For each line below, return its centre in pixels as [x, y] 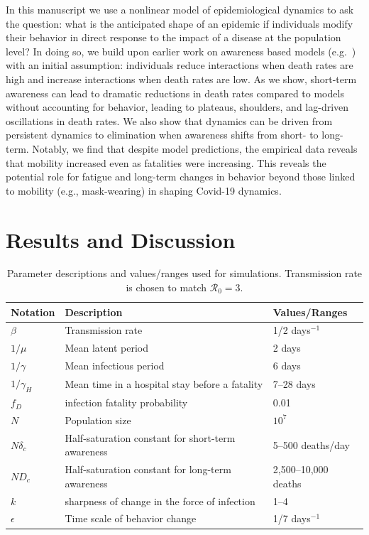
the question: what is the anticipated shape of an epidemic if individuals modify [180, 23]
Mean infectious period [115, 366]
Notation [33, 312]
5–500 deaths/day [311, 444]
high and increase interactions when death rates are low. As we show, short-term [181, 79]
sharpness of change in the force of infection [160, 501]
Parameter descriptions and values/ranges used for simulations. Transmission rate [184, 273]
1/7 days [292, 518]
